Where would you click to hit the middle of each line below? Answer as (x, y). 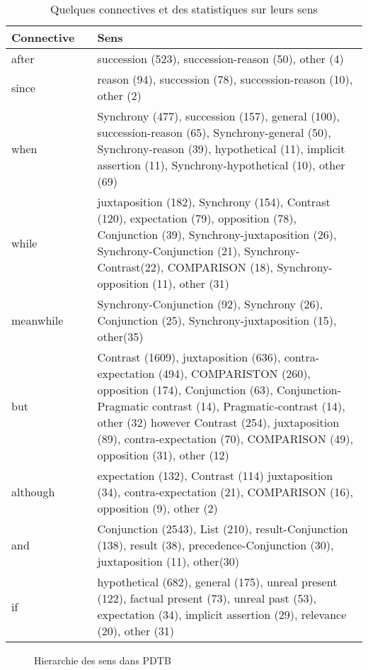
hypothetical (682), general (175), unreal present (217, 582)
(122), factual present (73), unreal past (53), (207, 598)
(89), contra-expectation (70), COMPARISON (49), (225, 439)
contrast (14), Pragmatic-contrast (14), (249, 406)
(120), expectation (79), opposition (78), (197, 218)
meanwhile (38, 320)
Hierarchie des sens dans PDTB (103, 660)
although (33, 492)
